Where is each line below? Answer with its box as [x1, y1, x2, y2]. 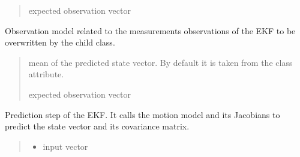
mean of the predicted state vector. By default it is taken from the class [28, 56, 293, 68]
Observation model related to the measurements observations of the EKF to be [5, 24, 296, 37]
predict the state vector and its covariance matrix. [5, 120, 190, 132]
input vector [43, 140, 88, 152]
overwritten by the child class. [5, 36, 115, 49]
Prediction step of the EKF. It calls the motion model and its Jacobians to [5, 108, 280, 120]
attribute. [28, 68, 64, 80]
